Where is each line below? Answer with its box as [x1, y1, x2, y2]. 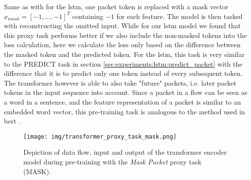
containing [72, 11, 104, 21]
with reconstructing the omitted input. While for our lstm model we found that [4, 20, 241, 31]
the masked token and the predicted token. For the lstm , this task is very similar [4, 49, 245, 59]
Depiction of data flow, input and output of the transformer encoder [23, 147, 227, 157]
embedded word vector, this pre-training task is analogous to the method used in [4, 106, 245, 116]
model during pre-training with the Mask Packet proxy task [23, 156, 201, 166]
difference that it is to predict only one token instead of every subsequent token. [4, 68, 243, 78]
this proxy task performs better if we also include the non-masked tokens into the [4, 30, 247, 40]
